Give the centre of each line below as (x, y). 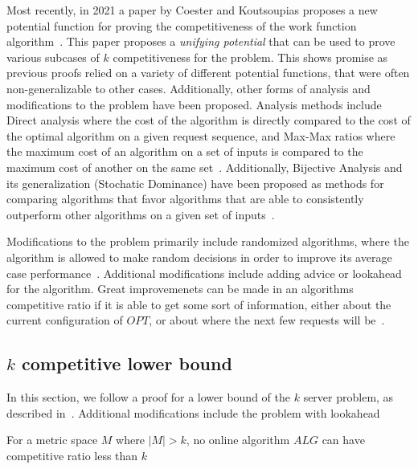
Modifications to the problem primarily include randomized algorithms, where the (208, 241)
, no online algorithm (238, 440)
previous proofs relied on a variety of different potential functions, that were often (208, 73)
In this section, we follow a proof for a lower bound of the (148, 397)
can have (343, 440)
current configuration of (65, 320)
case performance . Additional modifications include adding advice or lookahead (204, 273)
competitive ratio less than (72, 455)
